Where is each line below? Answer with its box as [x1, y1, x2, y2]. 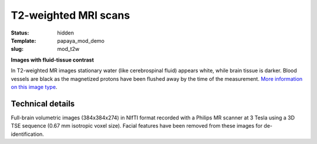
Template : [11, 37, 36, 44]
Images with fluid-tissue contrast [11, 56, 94, 63]
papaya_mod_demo [57, 37, 105, 44]
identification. [11, 131, 44, 138]
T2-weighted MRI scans [11, 9, 130, 22]
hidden [57, 29, 75, 36]
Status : [11, 29, 29, 36]
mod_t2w [57, 46, 80, 53]
